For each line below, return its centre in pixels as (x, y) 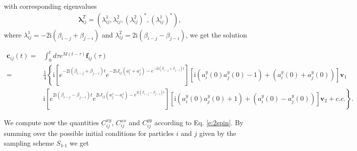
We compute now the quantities (52, 123)
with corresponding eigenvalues (50, 6)
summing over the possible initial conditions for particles (89, 133)
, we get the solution (216, 34)
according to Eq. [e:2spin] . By (199, 123)
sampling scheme (29, 143)
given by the (218, 133)
